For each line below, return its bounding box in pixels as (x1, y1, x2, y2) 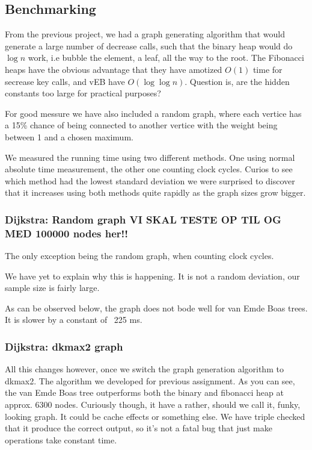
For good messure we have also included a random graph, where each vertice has (5, 107, 302, 119)
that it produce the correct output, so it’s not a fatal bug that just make (5, 422, 272, 434)
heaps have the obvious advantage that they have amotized (5, 63, 222, 75)
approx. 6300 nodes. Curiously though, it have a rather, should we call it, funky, (5, 398, 301, 411)
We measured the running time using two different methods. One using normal (5, 151, 295, 163)
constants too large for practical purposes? (5, 87, 161, 99)
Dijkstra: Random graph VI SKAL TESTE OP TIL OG (5, 211, 281, 227)
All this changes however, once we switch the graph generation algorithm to (5, 363, 284, 375)
